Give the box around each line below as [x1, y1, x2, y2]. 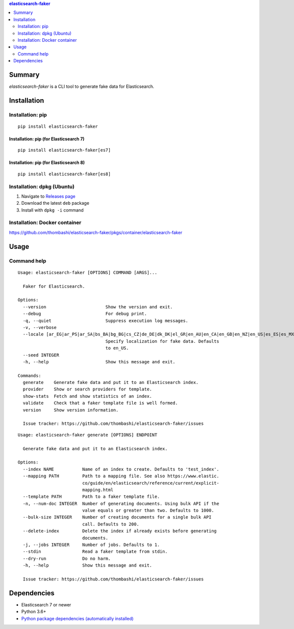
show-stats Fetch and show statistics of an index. [23, 393, 152, 399]
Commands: [18, 373, 41, 378]
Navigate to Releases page [21, 193, 75, 199]
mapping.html [82, 487, 114, 492]
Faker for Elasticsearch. [23, 283, 85, 289]
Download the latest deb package [21, 200, 90, 206]
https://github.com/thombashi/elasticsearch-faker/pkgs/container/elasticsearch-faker [9, 229, 182, 235]
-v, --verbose [23, 325, 57, 330]
